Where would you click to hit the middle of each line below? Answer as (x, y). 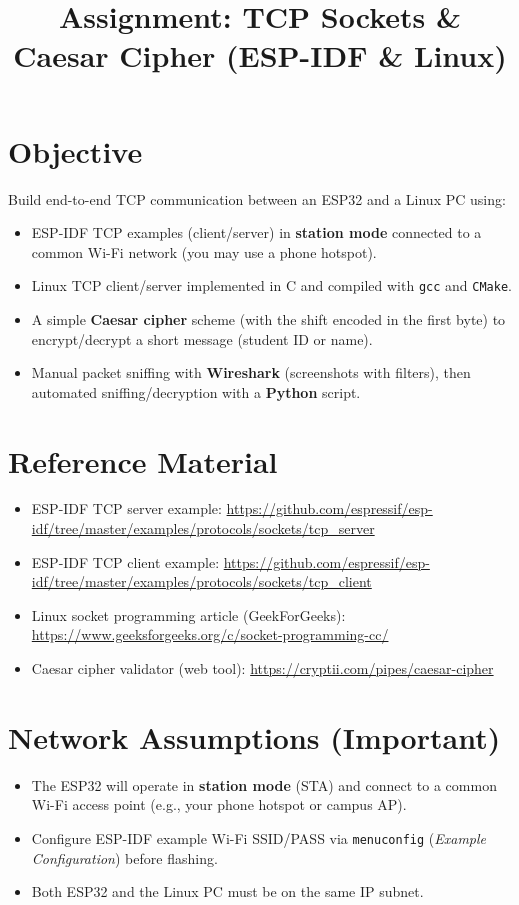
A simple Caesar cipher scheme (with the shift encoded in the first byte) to (268, 318)
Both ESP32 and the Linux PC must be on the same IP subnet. (227, 891)
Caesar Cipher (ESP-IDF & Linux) (260, 55)
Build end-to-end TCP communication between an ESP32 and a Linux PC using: (257, 198)
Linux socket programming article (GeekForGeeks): (188, 614)
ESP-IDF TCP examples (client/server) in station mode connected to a (256, 232)
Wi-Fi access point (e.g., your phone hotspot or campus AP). (219, 804)
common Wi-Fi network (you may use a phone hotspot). (204, 251)
